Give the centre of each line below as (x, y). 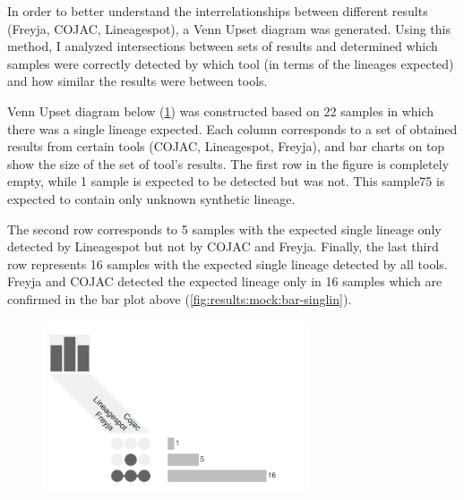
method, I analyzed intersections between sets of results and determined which (223, 46)
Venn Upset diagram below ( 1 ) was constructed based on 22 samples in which (221, 110)
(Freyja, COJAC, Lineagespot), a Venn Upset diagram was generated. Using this (229, 28)
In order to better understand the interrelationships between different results (218, 11)
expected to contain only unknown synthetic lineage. (151, 198)
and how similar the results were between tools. (137, 81)
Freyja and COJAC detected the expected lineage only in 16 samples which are (225, 281)
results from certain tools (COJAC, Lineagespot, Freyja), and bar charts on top (226, 146)
